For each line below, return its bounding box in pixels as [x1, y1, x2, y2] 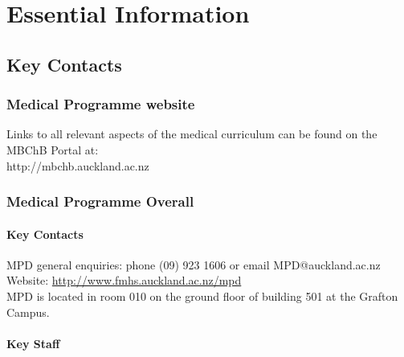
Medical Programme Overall [6, 191, 194, 211]
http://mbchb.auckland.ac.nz [6, 157, 149, 174]
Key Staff [6, 334, 60, 351]
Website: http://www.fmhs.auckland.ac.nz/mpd [6, 272, 242, 289]
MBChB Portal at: [6, 141, 99, 158]
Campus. [6, 303, 50, 320]
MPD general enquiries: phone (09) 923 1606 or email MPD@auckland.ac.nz [6, 256, 381, 273]
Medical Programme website [6, 94, 195, 114]
